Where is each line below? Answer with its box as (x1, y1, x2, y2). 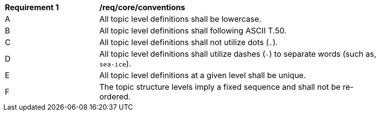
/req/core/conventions (99, 2, 185, 12)
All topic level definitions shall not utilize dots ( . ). (99, 37, 278, 47)
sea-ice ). (99, 59, 132, 68)
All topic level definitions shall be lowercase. (99, 14, 262, 24)
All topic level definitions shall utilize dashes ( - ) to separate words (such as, (99, 49, 377, 59)
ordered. (99, 92, 131, 101)
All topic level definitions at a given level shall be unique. (99, 70, 306, 80)
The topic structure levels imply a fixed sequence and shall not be (99, 82, 341, 92)
